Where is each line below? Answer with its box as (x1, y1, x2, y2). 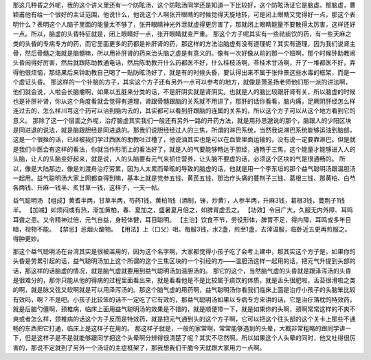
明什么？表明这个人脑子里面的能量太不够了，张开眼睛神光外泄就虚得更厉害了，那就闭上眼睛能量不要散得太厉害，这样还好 (12, 20, 356, 28)
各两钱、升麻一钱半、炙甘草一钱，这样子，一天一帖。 (12, 183, 164, 192)
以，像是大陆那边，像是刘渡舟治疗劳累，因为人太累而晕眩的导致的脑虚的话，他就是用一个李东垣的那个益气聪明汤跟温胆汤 (12, 164, 356, 172)
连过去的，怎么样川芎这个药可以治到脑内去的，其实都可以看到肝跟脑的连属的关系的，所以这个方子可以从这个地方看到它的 (12, 106, 356, 115)
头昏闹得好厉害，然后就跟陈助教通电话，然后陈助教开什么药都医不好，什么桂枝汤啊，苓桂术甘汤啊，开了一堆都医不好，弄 (12, 58, 356, 67)
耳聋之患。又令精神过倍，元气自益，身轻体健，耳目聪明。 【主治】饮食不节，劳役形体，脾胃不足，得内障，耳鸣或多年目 (12, 215, 352, 223)
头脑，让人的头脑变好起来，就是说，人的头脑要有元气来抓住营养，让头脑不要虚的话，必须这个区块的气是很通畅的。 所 (12, 155, 346, 163)
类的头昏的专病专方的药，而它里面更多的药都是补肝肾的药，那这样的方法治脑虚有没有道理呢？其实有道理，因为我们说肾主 (12, 39, 356, 47)
